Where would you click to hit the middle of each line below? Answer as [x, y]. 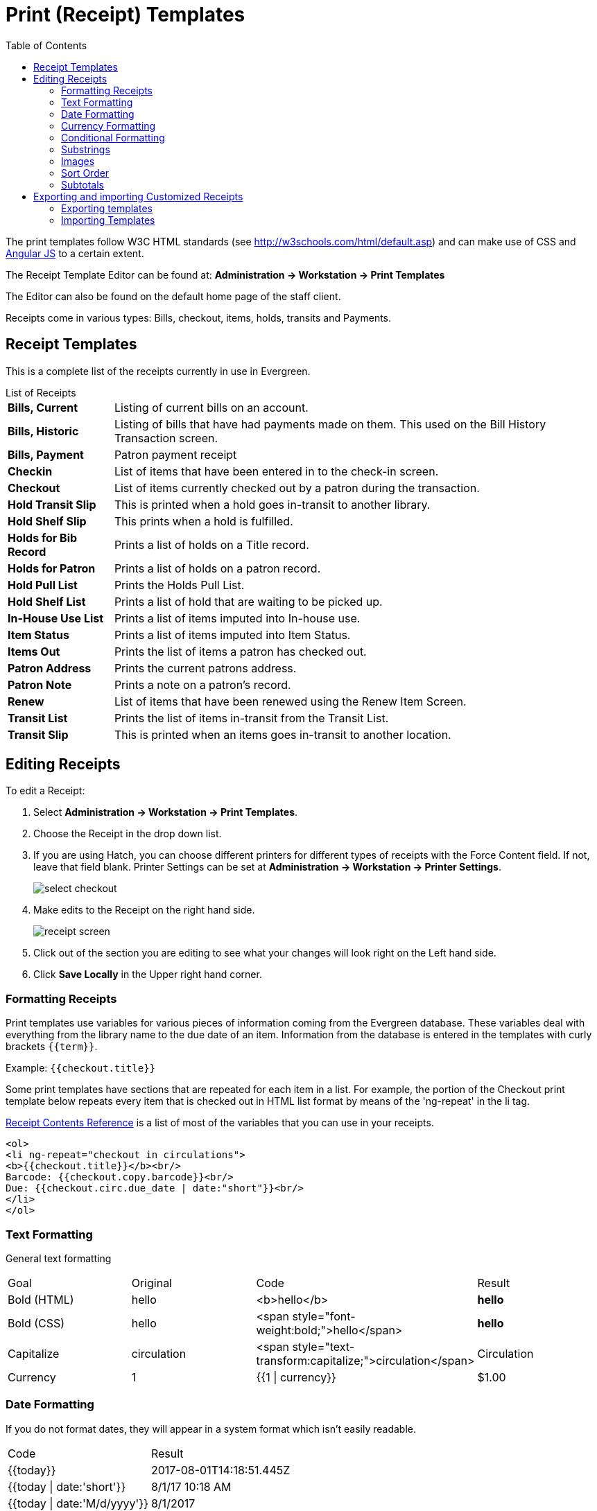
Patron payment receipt [175, 454]
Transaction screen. [166, 438]
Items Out [34, 651]
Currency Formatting [109, 125]
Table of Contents [46, 45]
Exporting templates [107, 208]
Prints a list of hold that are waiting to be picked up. [248, 601]
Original [152, 1283]
